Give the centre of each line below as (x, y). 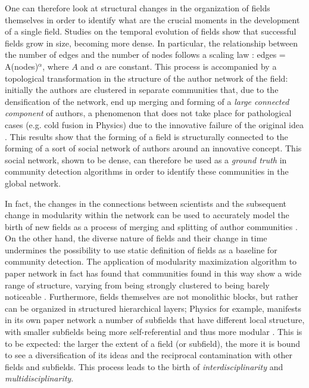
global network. (33, 183)
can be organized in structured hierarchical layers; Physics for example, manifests (153, 308)
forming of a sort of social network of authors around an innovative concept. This (153, 148)
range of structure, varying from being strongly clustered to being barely (137, 285)
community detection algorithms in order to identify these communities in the (147, 171)
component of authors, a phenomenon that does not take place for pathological (148, 113)
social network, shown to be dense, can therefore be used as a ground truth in (146, 159)
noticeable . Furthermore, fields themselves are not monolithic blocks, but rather (152, 297)
